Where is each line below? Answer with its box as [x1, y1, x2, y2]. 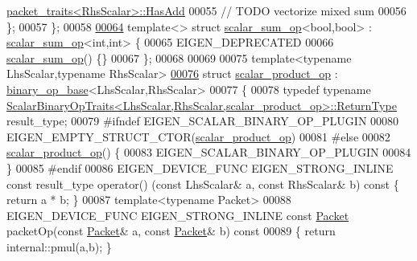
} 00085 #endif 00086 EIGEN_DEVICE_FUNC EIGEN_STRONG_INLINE [6, 159, 394, 176]
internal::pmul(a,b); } [6, 238, 112, 255]
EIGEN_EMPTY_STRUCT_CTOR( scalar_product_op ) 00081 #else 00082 [6, 128, 390, 145]
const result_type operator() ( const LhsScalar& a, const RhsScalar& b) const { [6, 175, 399, 192]
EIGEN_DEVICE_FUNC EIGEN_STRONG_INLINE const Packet [6, 206, 349, 223]
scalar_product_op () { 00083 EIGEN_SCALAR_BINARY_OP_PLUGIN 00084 [6, 144, 411, 161]
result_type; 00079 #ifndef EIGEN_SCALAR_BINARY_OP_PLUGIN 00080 [6, 112, 399, 129]
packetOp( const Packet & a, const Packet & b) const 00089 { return [6, 222, 336, 239]
